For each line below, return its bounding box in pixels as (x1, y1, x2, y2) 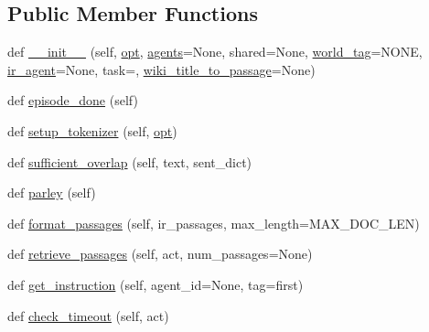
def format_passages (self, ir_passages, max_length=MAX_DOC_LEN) (7, 213, 420, 232)
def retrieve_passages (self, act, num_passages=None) (7, 244, 313, 263)
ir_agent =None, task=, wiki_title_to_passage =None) (7, 59, 316, 79)
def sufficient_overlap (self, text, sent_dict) (7, 152, 252, 171)
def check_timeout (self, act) (7, 305, 169, 325)
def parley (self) (7, 183, 96, 202)
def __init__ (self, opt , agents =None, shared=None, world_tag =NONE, (7, 42, 423, 61)
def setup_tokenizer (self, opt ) (7, 121, 177, 140)
